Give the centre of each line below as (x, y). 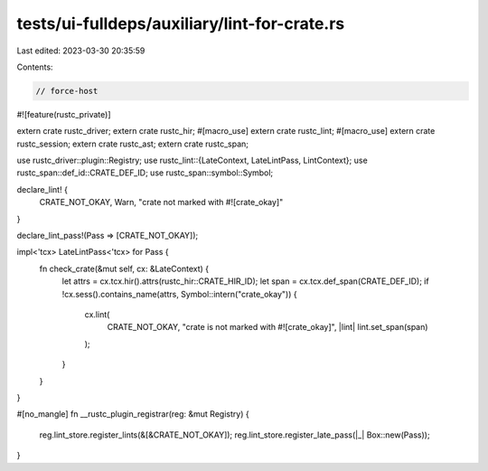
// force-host (67, 91)
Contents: (35, 67)
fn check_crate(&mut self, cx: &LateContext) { (124, 268)
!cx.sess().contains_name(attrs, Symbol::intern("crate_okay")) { (179, 294)
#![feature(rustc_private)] (64, 114)
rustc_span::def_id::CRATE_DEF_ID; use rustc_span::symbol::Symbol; (145, 173)
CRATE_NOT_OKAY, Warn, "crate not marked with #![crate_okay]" (161, 203)
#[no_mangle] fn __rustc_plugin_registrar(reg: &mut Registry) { (133, 414)
